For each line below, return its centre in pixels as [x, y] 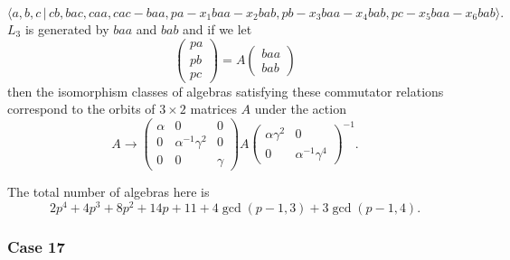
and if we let [217, 29]
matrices [213, 109]
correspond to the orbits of [81, 109]
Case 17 [36, 246]
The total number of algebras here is [109, 192]
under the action [300, 109]
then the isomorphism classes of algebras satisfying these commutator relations [226, 91]
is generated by [67, 29]
